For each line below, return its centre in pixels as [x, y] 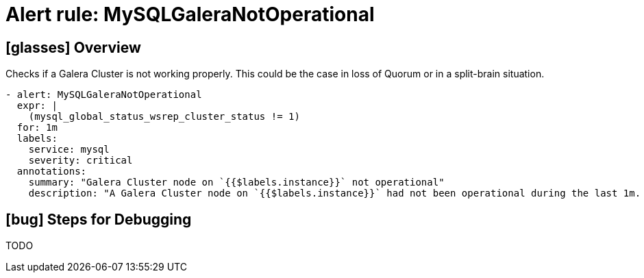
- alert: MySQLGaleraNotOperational [104, 95]
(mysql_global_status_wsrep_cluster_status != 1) [164, 117]
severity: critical [80, 161]
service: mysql [69, 150]
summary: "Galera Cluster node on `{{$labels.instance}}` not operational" [236, 182]
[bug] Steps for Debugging [99, 219]
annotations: [52, 172]
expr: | [37, 106]
